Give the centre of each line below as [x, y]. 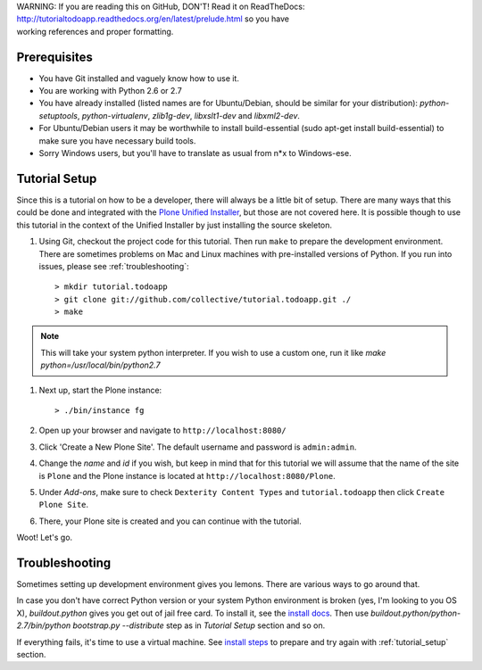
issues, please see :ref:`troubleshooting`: [114, 266]
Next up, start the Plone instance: [100, 390]
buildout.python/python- [416, 613]
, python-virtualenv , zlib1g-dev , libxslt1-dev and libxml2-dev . [189, 115]
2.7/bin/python [44, 625]
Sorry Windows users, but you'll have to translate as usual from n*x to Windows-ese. [195, 153]
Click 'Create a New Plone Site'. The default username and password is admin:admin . [198, 447]
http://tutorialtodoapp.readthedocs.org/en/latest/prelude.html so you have [153, 19]
